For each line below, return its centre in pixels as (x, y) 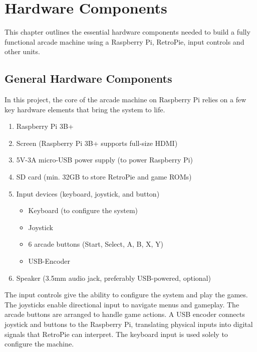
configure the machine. (39, 344)
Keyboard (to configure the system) (83, 210)
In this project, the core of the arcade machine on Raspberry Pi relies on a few (125, 100)
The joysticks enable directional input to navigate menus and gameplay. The (122, 304)
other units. (22, 51)
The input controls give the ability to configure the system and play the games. (126, 295)
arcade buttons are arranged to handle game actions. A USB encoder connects (125, 314)
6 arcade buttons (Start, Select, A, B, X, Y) (96, 244)
